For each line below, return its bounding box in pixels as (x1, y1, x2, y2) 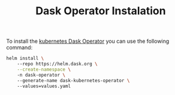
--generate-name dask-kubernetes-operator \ (17, 77, 130, 84)
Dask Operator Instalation (35, 4, 166, 18)
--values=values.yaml (17, 83, 71, 89)
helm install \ (6, 55, 44, 62)
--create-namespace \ (17, 66, 71, 72)
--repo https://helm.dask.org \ (17, 61, 98, 67)
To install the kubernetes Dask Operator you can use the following (6, 37, 170, 45)
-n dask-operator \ (17, 72, 66, 78)
